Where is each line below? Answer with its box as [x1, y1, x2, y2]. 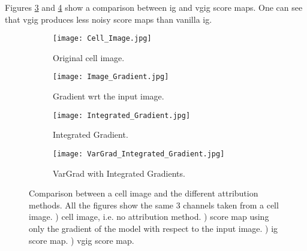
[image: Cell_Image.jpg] [53, 34, 152, 43]
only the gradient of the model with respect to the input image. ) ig [29, 222, 278, 234]
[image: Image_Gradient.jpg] [53, 72, 169, 81]
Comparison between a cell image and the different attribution [29, 187, 258, 199]
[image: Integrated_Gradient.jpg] [53, 111, 191, 120]
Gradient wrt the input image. [53, 90, 164, 102]
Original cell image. [53, 51, 125, 63]
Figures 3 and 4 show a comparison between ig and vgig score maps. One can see [5, 1, 303, 13]
